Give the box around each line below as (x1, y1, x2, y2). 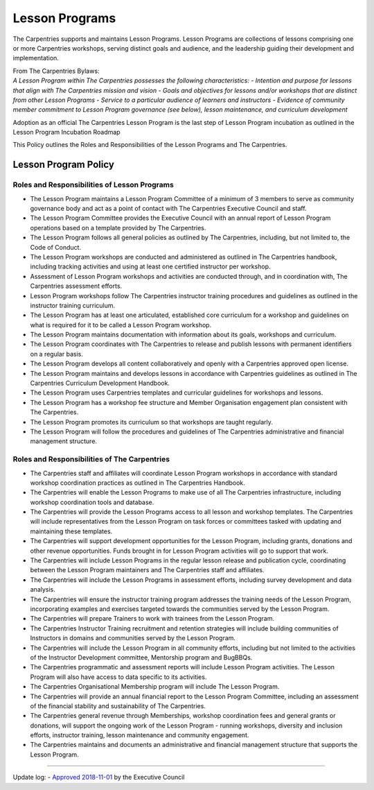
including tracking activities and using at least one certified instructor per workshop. (30, 262, 271, 271)
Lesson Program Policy (12, 159, 114, 171)
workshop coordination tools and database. (30, 498, 154, 506)
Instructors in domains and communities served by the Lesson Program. (30, 634, 235, 642)
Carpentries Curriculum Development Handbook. (30, 379, 170, 388)
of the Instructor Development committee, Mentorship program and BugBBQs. (30, 653, 253, 662)
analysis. (30, 585, 55, 594)
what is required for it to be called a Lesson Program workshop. (30, 320, 212, 329)
